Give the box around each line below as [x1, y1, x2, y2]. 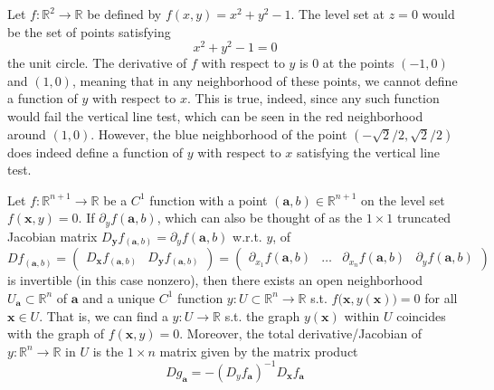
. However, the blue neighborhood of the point [90, 124, 347, 143]
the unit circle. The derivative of [7, 53, 187, 72]
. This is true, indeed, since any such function [186, 89, 440, 108]
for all [424, 288, 458, 307]
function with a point [149, 190, 268, 209]
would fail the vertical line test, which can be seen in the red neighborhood [7, 107, 423, 126]
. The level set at [290, 5, 385, 23]
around [7, 124, 46, 143]
